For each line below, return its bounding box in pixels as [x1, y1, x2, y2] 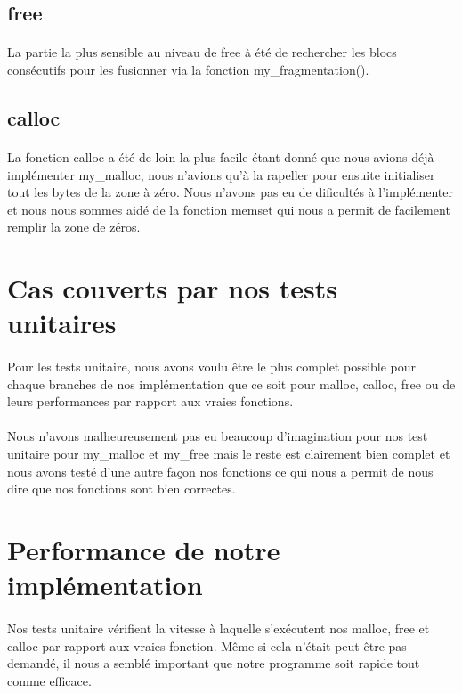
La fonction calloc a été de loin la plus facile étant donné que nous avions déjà [7, 147, 434, 166]
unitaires [7, 305, 117, 341]
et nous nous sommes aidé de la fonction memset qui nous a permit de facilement [7, 200, 450, 218]
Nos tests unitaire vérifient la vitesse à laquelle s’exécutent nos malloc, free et [7, 618, 430, 637]
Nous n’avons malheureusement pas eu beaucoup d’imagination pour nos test [7, 427, 428, 445]
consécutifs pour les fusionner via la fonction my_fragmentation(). [7, 60, 369, 78]
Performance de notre [7, 532, 280, 567]
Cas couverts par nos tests [7, 270, 337, 306]
